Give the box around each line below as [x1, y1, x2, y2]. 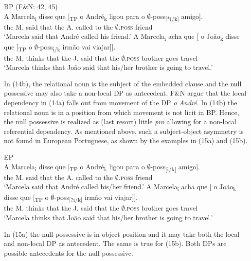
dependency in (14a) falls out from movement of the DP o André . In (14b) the [4, 97, 237, 107]
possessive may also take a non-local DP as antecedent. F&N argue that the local [4, 88, 247, 98]
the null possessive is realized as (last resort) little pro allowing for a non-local [4, 116, 236, 127]
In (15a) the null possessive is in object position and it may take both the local [4, 228, 240, 239]
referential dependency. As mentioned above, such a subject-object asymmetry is [4, 126, 244, 136]
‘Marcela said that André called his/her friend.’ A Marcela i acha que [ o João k [4, 181, 236, 193]
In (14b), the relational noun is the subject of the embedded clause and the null [4, 78, 242, 88]
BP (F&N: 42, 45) [4, 1, 58, 11]
